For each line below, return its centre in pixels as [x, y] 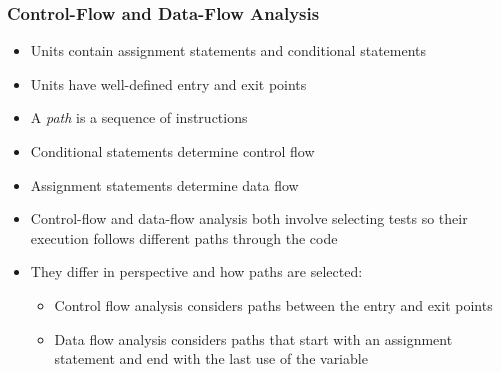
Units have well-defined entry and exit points [168, 83]
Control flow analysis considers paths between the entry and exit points [273, 304]
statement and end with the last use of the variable [211, 358]
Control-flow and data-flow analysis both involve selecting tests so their [249, 218]
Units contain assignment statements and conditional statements [228, 50]
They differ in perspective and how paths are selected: [196, 271]
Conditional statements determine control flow [172, 151]
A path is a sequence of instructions [139, 117]
